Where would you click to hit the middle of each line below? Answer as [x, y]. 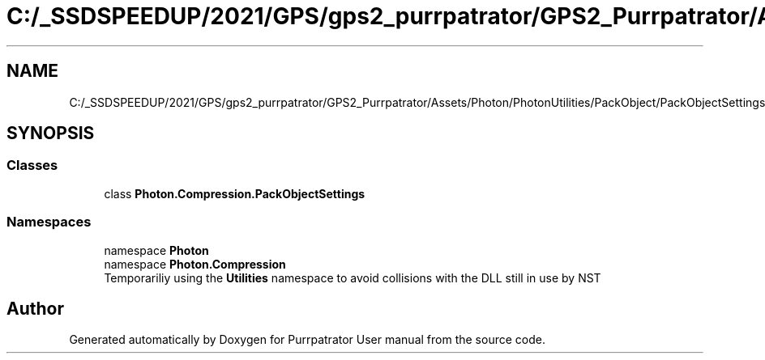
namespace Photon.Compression [195, 264]
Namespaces [49, 222]
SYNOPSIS [51, 133]
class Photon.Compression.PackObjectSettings [235, 193]
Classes [32, 165]
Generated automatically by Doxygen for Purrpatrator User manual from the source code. [307, 340]
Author [35, 308]
